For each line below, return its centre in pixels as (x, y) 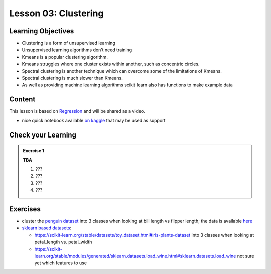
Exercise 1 (34, 151)
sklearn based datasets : (47, 228)
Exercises (25, 209)
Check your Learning (43, 135)
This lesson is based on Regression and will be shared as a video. (77, 111)
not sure (246, 256)
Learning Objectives (42, 31)
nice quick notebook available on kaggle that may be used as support (94, 120)
